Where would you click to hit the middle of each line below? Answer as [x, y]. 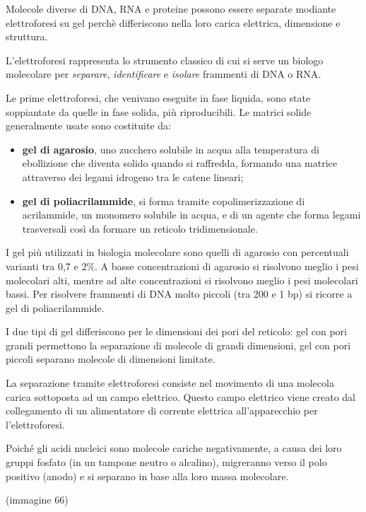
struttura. [27, 36]
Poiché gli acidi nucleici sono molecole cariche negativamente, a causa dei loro [174, 448]
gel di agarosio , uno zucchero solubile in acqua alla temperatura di [171, 149]
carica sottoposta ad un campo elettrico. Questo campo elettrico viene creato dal [181, 396]
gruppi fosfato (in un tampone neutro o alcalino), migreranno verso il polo [166, 462]
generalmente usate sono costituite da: [88, 126]
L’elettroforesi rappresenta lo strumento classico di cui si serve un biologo [165, 60]
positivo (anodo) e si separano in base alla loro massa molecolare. [147, 476]
